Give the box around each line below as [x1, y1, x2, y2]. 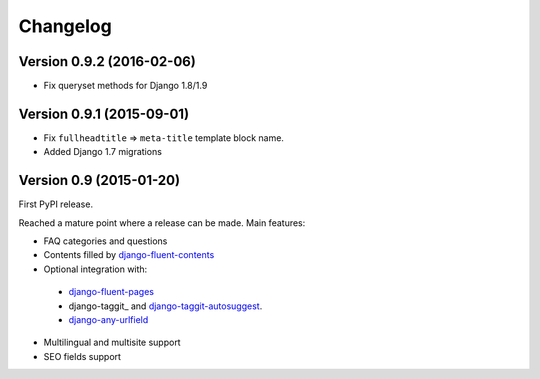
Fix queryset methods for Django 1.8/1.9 [43, 80, 208, 92]
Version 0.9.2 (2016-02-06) [18, 53, 197, 70]
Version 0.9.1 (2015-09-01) [18, 105, 190, 122]
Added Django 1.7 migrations [43, 146, 162, 158]
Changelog [18, 15, 112, 37]
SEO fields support [43, 350, 122, 362]
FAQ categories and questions [43, 235, 168, 247]
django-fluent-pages [68, 286, 155, 298]
